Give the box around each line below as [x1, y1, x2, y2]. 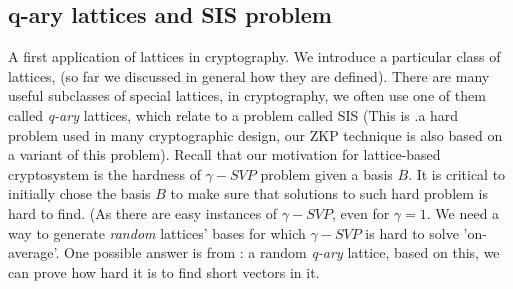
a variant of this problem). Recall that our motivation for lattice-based [8, 144, 441, 165]
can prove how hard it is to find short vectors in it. [8, 261, 320, 282]
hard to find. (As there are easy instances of [8, 202, 278, 223]
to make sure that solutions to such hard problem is [170, 183, 488, 204]
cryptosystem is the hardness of [8, 163, 201, 184]
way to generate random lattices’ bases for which [8, 222, 306, 243]
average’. [8, 242, 60, 263]
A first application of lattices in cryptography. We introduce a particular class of [8, 46, 501, 67]
